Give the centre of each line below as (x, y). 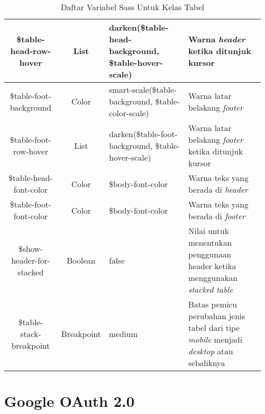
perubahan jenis (217, 316)
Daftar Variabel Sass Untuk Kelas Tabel (132, 7)
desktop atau (211, 351)
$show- (31, 248)
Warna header (217, 39)
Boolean (81, 260)
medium (123, 333)
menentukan (210, 242)
